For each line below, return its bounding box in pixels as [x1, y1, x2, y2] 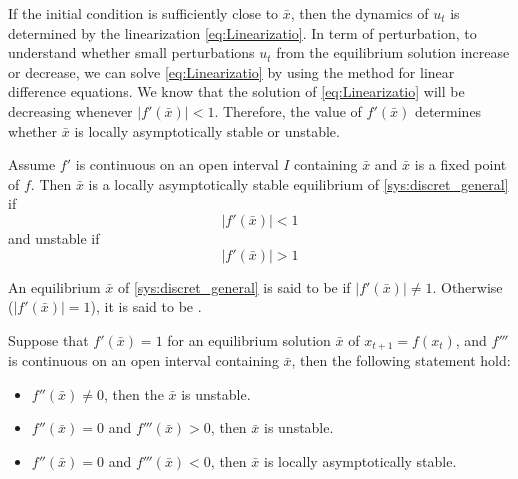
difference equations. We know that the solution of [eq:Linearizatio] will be [8, 81, 465, 102]
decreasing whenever [8, 100, 133, 121]
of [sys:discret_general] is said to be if [117, 276, 351, 297]
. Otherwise [432, 276, 503, 297]
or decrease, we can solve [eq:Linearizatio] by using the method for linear [8, 61, 455, 82]
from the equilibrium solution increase [276, 42, 510, 63]
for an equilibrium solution [167, 329, 331, 350]
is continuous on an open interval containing [8, 350, 279, 371]
